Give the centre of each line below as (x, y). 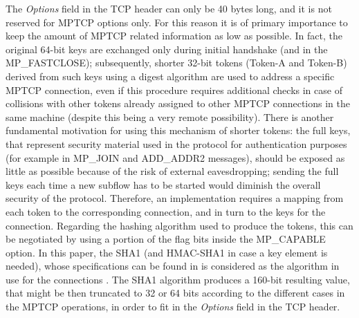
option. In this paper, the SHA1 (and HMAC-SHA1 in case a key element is (167, 252)
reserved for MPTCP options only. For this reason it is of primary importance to (177, 22)
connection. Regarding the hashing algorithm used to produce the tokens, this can (179, 225)
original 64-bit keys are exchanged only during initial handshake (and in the (167, 49)
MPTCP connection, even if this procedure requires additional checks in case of (174, 90)
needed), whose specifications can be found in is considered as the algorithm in (173, 266)
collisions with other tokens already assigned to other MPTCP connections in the (178, 103)
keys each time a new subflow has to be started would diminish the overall (163, 184)
